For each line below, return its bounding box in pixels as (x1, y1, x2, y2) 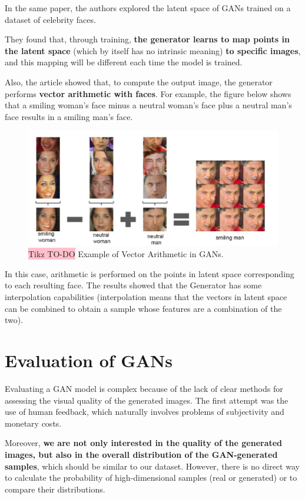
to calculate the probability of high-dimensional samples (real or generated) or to (5, 471, 297, 484)
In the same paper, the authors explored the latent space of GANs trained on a (5, 2, 291, 14)
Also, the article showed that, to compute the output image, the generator (5, 75, 273, 88)
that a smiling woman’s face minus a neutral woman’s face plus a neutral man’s (5, 99, 292, 111)
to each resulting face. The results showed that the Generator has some (5, 279, 262, 291)
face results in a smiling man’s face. (5, 110, 133, 122)
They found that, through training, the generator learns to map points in (5, 33, 290, 45)
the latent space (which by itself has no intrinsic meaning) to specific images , (5, 44, 301, 56)
